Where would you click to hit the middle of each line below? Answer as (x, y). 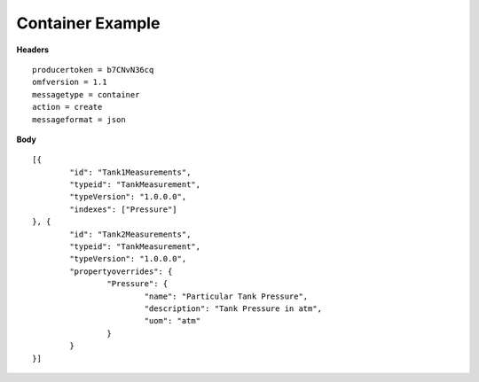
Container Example (88, 23)
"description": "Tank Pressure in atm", (233, 308)
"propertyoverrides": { (121, 271)
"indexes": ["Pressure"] (123, 209)
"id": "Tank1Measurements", (130, 172)
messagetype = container (86, 94)
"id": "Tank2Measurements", (130, 234)
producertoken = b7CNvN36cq (93, 70)
